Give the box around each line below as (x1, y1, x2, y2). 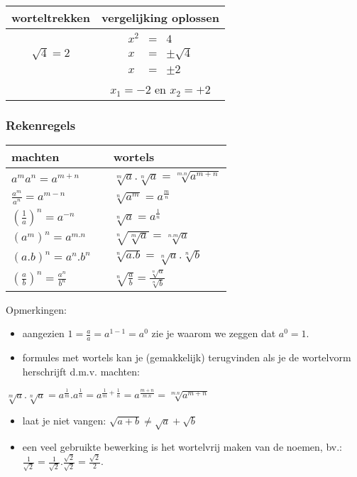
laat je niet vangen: (22, 413, 106, 428)
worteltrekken (11, 9, 90, 26)
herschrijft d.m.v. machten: (22, 363, 140, 378)
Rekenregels (6, 116, 76, 133)
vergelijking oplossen (101, 9, 219, 26)
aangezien (22, 326, 65, 341)
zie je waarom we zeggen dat (151, 326, 276, 341)
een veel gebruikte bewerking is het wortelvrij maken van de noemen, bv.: (22, 439, 342, 454)
